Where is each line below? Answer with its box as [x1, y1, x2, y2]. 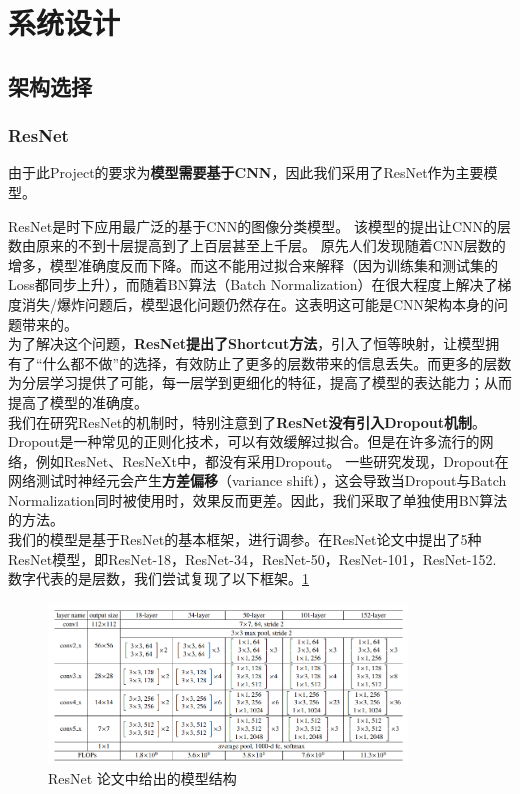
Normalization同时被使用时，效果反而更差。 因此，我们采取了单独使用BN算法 [8, 489, 508, 510]
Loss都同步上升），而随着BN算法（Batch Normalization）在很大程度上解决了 [8, 274, 498, 295]
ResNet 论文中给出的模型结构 [48, 767, 237, 788]
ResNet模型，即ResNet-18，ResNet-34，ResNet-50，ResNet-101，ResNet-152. [8, 548, 497, 569]
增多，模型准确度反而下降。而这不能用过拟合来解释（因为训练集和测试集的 [8, 254, 498, 275]
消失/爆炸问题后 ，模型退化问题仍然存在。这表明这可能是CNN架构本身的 [21, 293, 495, 314]
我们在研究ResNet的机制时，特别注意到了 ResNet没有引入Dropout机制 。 [8, 411, 486, 432]
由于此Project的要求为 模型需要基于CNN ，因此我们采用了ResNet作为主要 [8, 162, 484, 183]
